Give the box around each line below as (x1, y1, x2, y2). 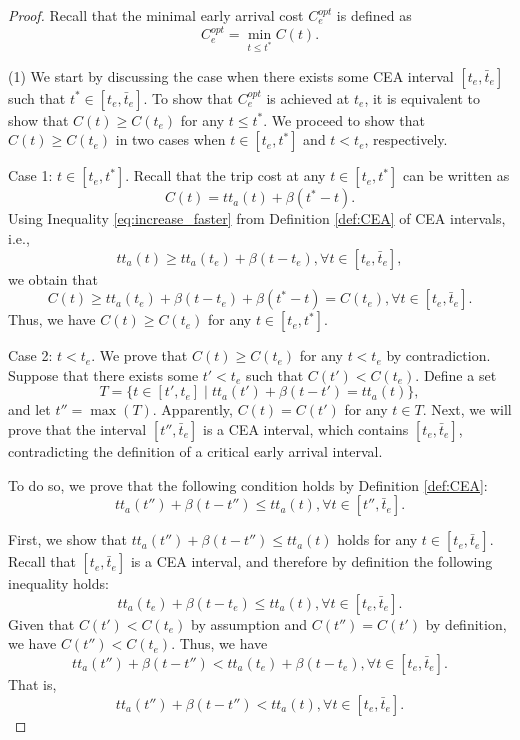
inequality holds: (8, 573, 109, 594)
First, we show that (8, 529, 127, 550)
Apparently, (161, 399, 233, 420)
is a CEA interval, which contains (203, 419, 409, 440)
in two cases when (115, 129, 226, 150)
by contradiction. (386, 345, 491, 366)
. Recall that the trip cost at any (125, 165, 326, 186)
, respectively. (364, 129, 448, 150)
